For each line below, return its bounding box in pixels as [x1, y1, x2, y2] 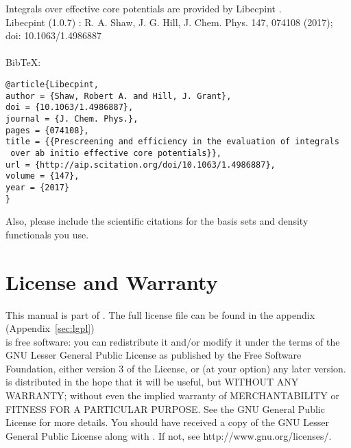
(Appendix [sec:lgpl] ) [5, 321, 95, 335]
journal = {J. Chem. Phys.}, [5, 113, 138, 124]
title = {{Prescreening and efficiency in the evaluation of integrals [5, 137, 339, 147]
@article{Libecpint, [5, 79, 99, 89]
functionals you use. [5, 227, 89, 241]
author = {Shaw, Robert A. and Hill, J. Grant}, [5, 91, 232, 101]
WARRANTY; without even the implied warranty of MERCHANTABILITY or [5, 388, 340, 403]
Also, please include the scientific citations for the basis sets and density [5, 214, 308, 228]
